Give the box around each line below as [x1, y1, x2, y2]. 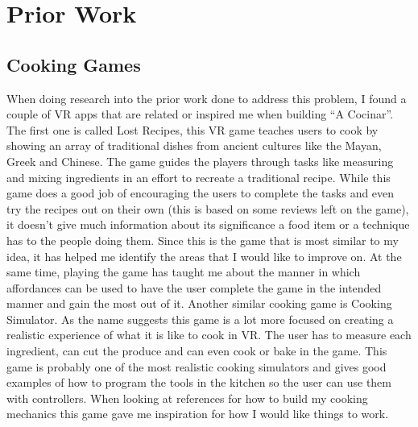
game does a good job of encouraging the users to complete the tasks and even [6, 184, 395, 201]
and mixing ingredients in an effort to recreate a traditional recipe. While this [6, 168, 391, 185]
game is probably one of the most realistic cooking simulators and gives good [6, 358, 387, 375]
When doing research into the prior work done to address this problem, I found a [6, 89, 407, 106]
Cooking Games [6, 52, 141, 77]
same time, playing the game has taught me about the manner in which [6, 263, 361, 280]
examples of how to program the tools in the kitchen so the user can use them [6, 374, 392, 391]
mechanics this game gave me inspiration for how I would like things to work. [6, 405, 389, 422]
